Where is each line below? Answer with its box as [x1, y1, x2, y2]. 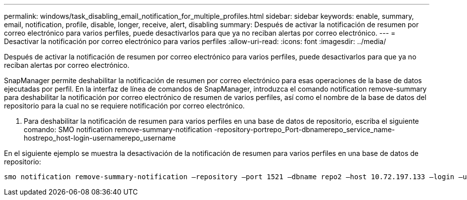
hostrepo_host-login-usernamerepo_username [24, 134, 176, 142]
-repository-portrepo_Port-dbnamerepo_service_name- [214, 125, 395, 134]
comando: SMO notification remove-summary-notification [24, 125, 212, 134]
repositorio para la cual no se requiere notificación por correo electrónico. [4, 101, 245, 110]
